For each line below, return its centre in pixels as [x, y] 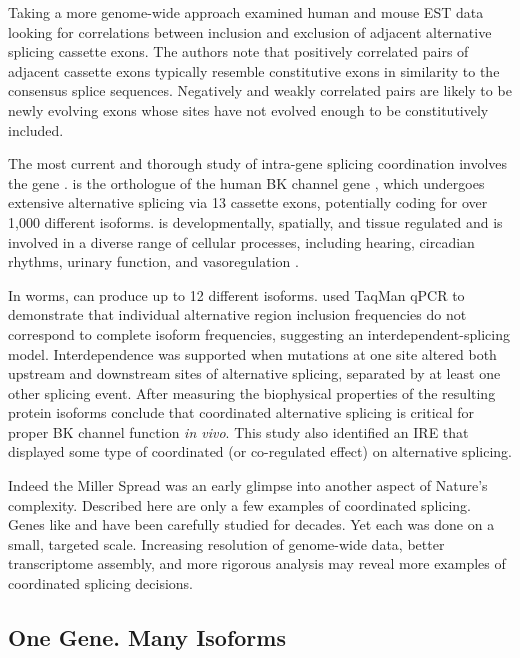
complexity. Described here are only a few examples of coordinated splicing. [239, 504]
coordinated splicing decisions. [101, 583]
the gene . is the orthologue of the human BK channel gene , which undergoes [246, 182]
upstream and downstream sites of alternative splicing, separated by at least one [254, 373]
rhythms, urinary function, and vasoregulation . [153, 261]
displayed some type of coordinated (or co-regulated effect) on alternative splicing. [260, 451]
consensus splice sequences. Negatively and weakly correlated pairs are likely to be [260, 90]
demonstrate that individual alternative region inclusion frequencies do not [237, 314]
